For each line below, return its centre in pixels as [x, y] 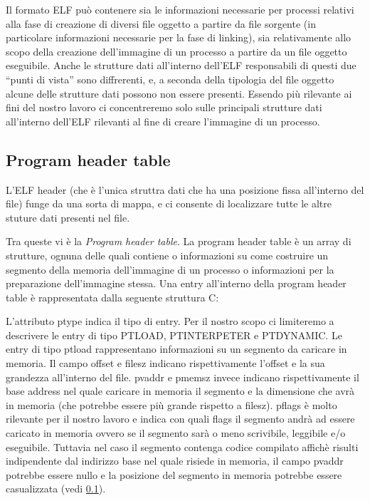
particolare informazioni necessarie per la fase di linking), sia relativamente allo [179, 37]
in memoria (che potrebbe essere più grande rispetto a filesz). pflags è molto [171, 404]
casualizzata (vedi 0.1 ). [56, 489]
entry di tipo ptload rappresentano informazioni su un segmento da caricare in [176, 349]
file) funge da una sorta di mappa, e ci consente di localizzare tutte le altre [169, 203]
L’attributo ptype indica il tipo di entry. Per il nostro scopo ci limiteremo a [170, 321]
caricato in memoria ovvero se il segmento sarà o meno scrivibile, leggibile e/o [176, 433]
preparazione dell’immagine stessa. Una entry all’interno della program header [176, 283]
